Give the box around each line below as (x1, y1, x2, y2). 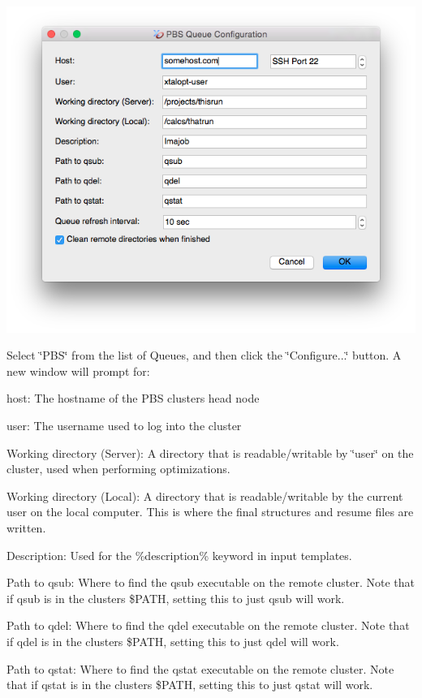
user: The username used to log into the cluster (6, 417, 242, 433)
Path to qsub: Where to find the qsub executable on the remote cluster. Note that (6, 574, 415, 591)
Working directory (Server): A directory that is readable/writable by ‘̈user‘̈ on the (6, 444, 414, 461)
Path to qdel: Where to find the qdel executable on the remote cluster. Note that (6, 617, 410, 634)
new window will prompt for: (6, 362, 150, 379)
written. (6, 519, 46, 536)
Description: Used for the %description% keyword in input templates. (6, 546, 352, 563)
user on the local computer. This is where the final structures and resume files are (6, 503, 414, 520)
